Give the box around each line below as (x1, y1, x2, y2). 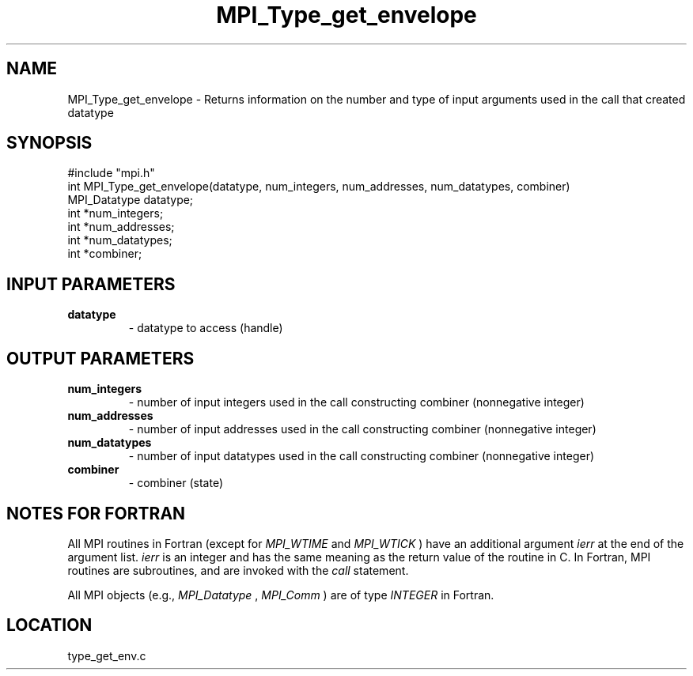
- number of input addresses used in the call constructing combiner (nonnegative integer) (128, 422, 596, 436)
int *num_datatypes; (67, 233, 172, 247)
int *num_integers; (67, 206, 164, 221)
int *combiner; (67, 247, 142, 261)
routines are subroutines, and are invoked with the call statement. (67, 563, 409, 577)
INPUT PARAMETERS (6, 274, 176, 294)
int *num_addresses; (67, 220, 175, 234)
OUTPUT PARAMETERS (6, 348, 195, 368)
